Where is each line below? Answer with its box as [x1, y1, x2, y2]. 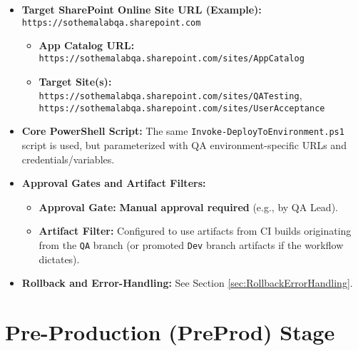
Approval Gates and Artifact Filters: [21, 175, 206, 190]
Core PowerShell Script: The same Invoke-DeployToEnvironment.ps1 [21, 123, 344, 138]
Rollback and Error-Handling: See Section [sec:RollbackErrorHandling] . [21, 275, 353, 290]
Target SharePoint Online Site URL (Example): [21, 2, 262, 16]
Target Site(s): [39, 73, 112, 88]
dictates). [39, 251, 80, 266]
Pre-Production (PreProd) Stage [5, 317, 335, 347]
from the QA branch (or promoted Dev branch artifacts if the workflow [39, 238, 344, 253]
